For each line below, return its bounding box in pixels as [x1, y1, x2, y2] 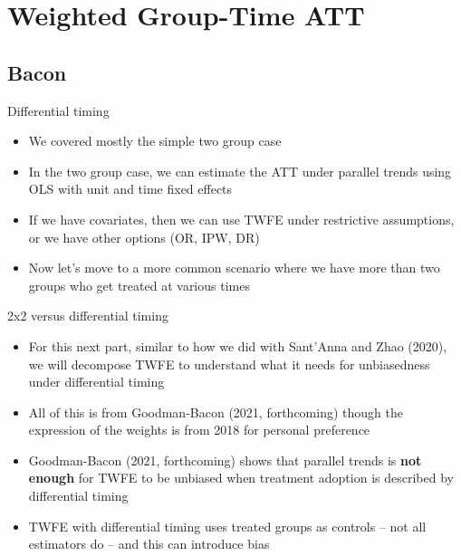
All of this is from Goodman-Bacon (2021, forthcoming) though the [28, 402, 403, 421]
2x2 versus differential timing [7, 306, 168, 325]
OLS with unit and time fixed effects [28, 179, 233, 198]
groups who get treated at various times [28, 275, 250, 294]
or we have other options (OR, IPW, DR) [28, 227, 260, 246]
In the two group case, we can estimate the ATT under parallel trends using [28, 161, 452, 180]
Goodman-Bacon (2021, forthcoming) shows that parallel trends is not [28, 450, 422, 469]
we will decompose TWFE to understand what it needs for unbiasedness [28, 354, 430, 373]
